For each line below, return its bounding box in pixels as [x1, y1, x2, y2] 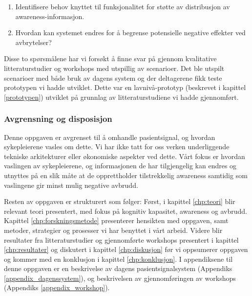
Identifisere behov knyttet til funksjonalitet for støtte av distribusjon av [15, 1, 230, 11]
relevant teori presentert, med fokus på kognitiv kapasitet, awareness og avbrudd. [4, 205, 248, 216]
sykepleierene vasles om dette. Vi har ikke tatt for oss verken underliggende [4, 141, 230, 152]
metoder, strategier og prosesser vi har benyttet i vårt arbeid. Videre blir [4, 225, 223, 235]
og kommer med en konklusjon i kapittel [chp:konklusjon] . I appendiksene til [4, 253, 233, 264]
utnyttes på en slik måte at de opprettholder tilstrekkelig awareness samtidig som [4, 170, 248, 180]
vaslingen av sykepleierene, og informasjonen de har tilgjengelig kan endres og [4, 160, 237, 171]
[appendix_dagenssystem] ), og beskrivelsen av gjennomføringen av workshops [4, 273, 236, 283]
